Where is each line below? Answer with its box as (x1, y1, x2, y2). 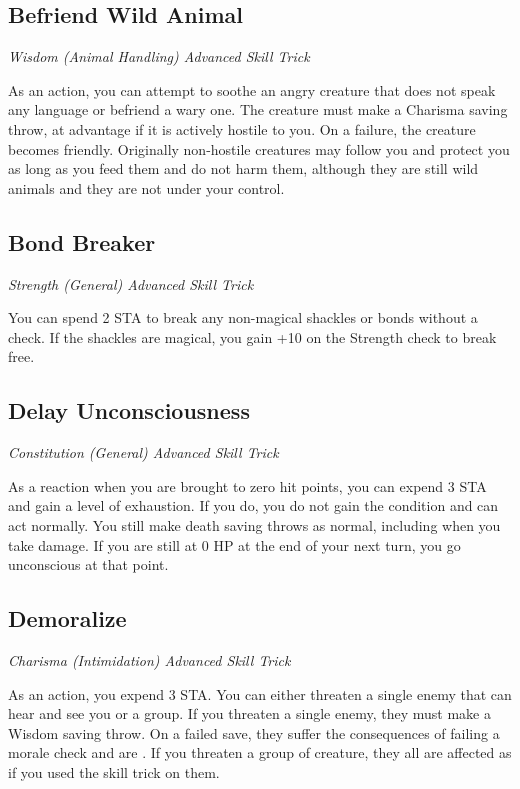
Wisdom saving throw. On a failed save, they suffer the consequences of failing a (8, 722, 500, 743)
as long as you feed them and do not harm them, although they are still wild (8, 158, 479, 179)
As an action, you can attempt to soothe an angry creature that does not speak (8, 79, 496, 100)
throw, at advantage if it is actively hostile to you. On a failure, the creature (8, 118, 476, 139)
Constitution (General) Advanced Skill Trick (8, 442, 279, 463)
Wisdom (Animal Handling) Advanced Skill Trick (8, 46, 310, 67)
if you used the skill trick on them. (8, 761, 220, 782)
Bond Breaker (8, 226, 156, 257)
